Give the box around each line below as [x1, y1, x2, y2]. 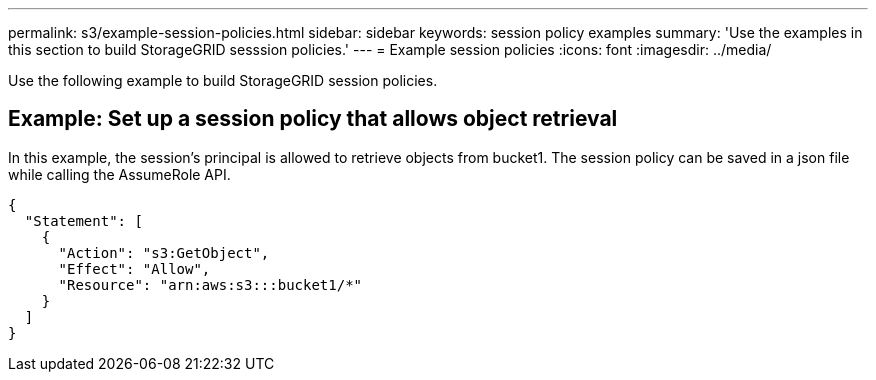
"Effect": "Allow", [58, 260, 211, 277]
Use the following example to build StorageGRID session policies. [8, 72, 438, 89]
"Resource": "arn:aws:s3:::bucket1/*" [58, 276, 363, 293]
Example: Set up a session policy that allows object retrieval [8, 106, 618, 132]
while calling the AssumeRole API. [8, 165, 231, 183]
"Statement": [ [24, 212, 143, 229]
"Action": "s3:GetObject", [58, 244, 270, 261]
